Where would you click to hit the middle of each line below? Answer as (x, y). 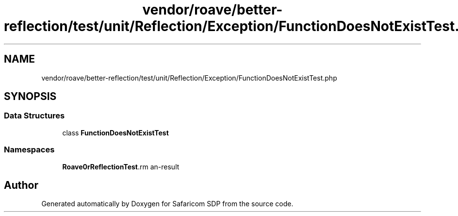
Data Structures (34, 116)
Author (21, 185)
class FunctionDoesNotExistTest (115, 133)
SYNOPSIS (30, 97)
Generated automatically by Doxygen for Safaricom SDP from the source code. (167, 204)
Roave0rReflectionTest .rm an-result (121, 166)
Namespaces (29, 150)
